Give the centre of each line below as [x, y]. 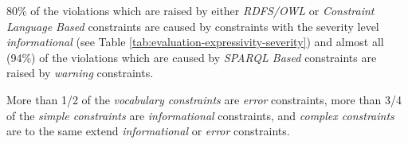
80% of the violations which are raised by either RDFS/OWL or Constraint [190, 10]
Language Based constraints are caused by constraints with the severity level [193, 26]
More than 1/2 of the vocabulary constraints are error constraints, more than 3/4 [204, 99]
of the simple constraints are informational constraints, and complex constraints [200, 115]
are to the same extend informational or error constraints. [148, 131]
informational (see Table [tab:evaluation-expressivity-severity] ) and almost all [195, 42]
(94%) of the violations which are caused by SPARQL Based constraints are [192, 57]
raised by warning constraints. [80, 73]
